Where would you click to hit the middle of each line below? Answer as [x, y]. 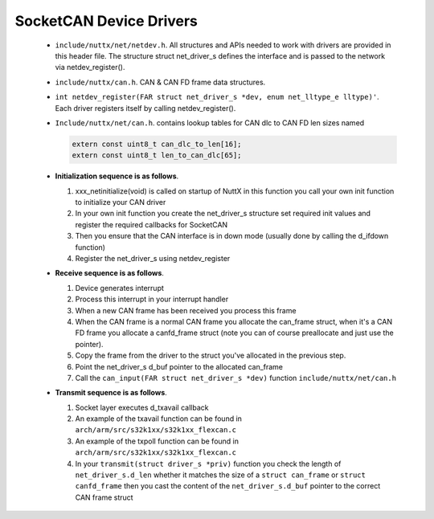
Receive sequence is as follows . [110, 273]
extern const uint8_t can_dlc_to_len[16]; [157, 144]
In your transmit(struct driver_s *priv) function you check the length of [208, 464]
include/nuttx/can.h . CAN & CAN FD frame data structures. [160, 82]
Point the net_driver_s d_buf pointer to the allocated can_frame [179, 366]
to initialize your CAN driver [121, 202]
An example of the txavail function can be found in [159, 419]
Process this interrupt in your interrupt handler [152, 299]
